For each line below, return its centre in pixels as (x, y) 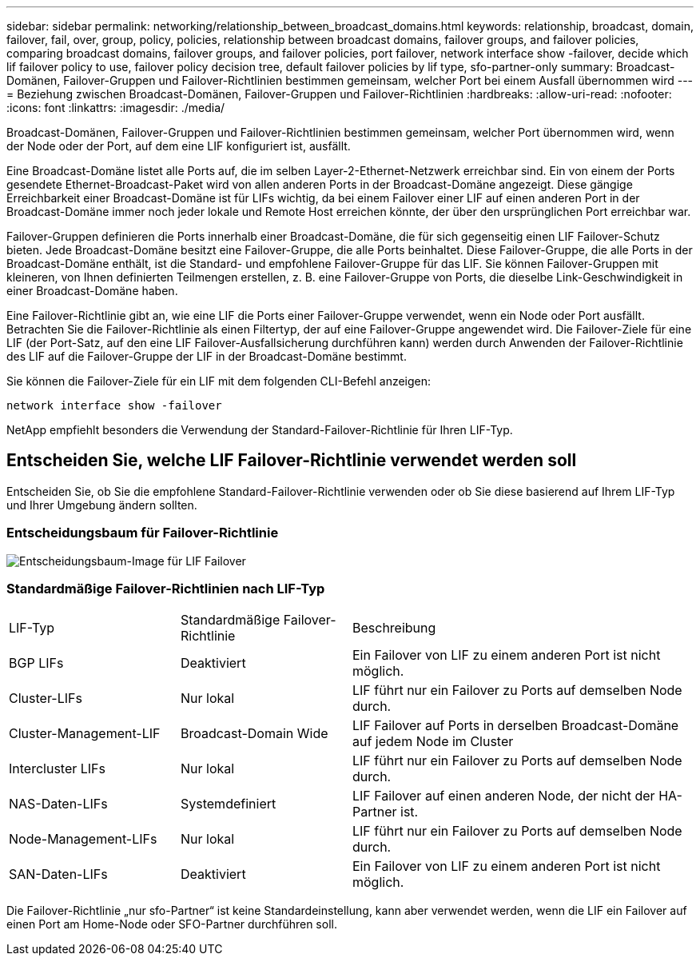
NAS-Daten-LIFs (58, 804)
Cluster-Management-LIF (85, 734)
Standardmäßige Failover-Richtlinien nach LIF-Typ (166, 588)
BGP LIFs (36, 663)
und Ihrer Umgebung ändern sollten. (102, 505)
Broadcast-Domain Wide (255, 734)
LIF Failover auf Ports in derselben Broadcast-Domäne (516, 726)
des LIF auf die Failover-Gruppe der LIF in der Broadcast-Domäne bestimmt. (207, 356)
